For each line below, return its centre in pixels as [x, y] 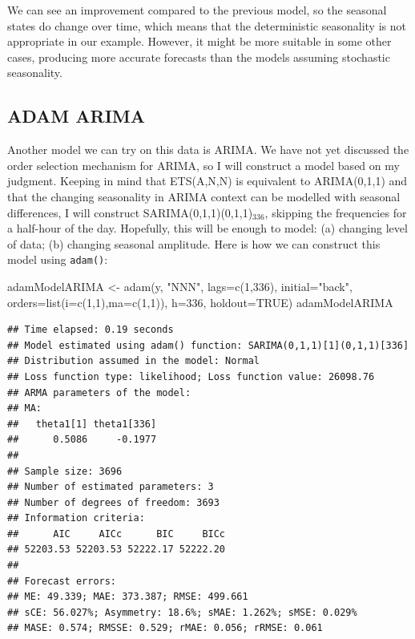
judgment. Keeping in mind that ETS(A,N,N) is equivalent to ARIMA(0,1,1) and [207, 181]
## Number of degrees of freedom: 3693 [113, 502]
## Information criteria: [76, 518]
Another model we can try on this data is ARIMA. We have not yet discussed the [208, 150]
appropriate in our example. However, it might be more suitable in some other [199, 41]
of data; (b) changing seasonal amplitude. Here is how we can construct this [194, 243]
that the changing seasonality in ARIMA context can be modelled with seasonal [204, 196]
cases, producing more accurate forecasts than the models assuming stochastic [199, 57]
